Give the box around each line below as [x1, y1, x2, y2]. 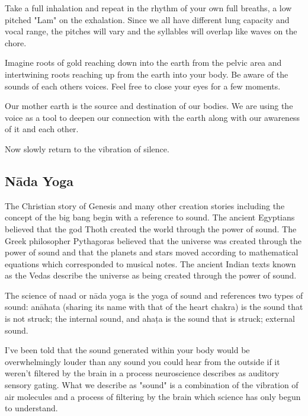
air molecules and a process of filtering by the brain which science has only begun [5, 390, 301, 402]
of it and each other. [5, 123, 79, 135]
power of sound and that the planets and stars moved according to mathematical [5, 246, 299, 258]
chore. [5, 36, 27, 49]
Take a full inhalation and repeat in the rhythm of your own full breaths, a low [5, 2, 292, 14]
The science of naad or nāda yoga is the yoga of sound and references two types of [5, 289, 303, 301]
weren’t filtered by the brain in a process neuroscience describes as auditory [5, 367, 280, 379]
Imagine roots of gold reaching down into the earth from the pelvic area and [5, 56, 282, 69]
